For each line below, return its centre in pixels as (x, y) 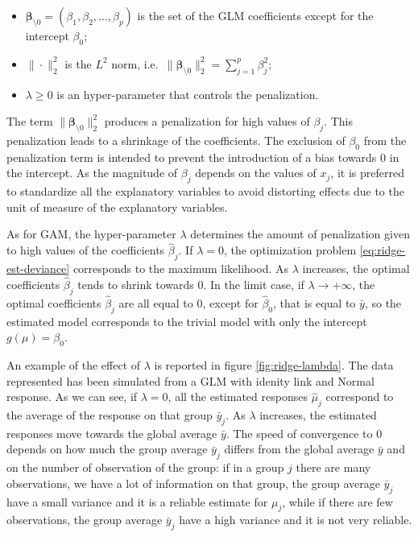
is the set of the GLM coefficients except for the (255, 15)
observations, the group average (85, 520)
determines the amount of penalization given (300, 234)
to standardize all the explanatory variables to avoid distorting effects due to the (205, 191)
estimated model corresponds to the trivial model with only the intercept (187, 321)
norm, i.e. (135, 63)
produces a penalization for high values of (207, 121)
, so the (383, 302)
